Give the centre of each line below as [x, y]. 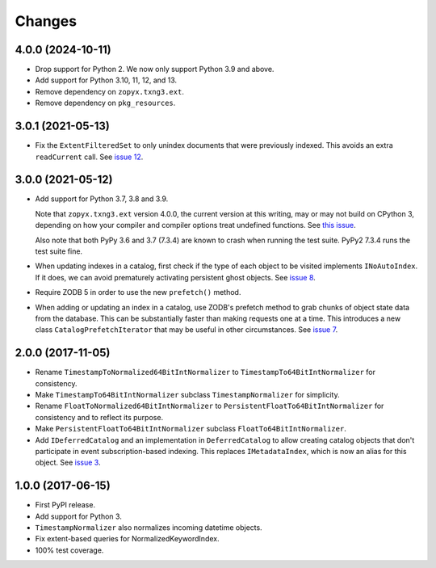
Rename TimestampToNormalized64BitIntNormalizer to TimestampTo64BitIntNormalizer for [205, 372]
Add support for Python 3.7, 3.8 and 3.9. [102, 199]
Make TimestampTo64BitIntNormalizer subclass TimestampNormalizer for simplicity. [187, 395]
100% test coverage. [69, 550]
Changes [46, 21]
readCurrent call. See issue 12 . [89, 157]
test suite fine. [59, 251]
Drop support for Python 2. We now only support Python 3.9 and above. [155, 69]
